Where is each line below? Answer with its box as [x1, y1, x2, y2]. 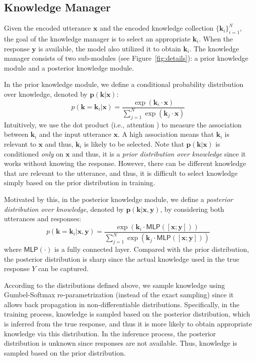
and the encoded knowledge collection [100, 23, 214, 33]
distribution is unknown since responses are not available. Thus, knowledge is [4, 338, 237, 348]
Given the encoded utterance [4, 23, 91, 33]
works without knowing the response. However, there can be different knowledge [4, 158, 246, 168]
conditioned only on [4, 148, 64, 159]
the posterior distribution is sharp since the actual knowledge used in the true [4, 253, 240, 264]
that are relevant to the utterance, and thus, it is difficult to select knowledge [4, 167, 238, 178]
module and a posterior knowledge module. [4, 62, 134, 73]
